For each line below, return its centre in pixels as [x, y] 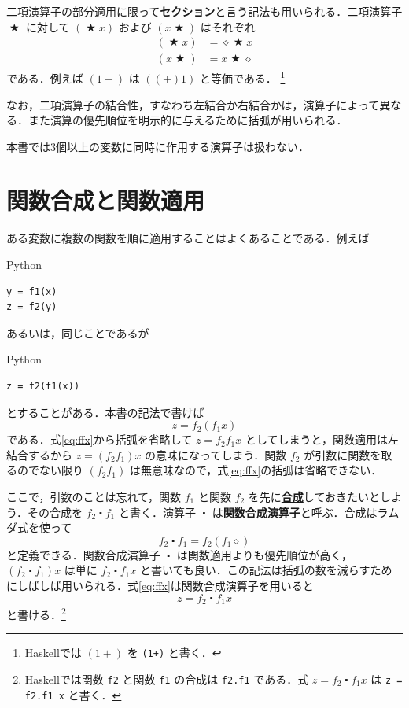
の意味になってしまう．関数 [216, 454]
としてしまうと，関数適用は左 [322, 439]
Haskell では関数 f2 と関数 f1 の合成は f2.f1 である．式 [167, 678]
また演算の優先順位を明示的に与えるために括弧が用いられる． [188, 120]
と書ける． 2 [36, 613]
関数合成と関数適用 [106, 200]
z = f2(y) [32, 307]
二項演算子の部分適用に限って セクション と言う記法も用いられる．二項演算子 [204, 11]
